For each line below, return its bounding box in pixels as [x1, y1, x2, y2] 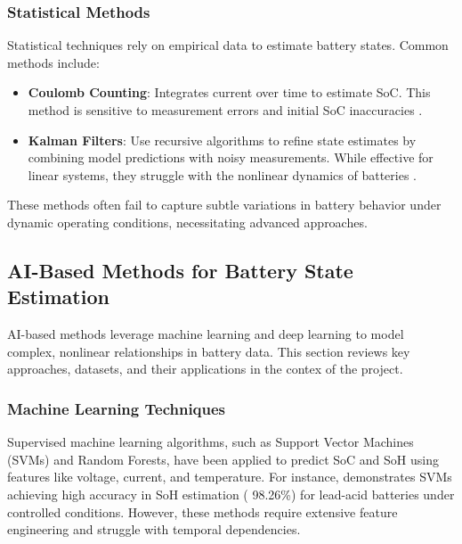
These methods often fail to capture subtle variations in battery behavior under [7, 195, 442, 214]
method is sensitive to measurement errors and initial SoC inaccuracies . [28, 101, 423, 119]
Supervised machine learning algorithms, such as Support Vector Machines [7, 433, 414, 451]
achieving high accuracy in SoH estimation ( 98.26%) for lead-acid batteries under [7, 484, 455, 503]
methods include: [7, 53, 100, 71]
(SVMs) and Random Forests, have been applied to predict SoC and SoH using [7, 449, 439, 468]
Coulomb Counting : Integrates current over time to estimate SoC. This [28, 83, 431, 102]
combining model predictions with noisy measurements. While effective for [28, 148, 434, 167]
